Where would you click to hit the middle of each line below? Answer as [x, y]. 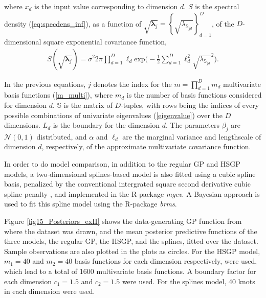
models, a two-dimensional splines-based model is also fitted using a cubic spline [130, 174]
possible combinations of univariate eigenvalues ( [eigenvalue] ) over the [113, 115]
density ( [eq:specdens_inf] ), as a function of [73, 23]
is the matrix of [88, 105]
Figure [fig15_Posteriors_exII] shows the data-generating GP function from [123, 221]
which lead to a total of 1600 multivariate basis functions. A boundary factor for [130, 271]
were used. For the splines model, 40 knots [189, 281]
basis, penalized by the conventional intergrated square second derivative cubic [127, 184]
